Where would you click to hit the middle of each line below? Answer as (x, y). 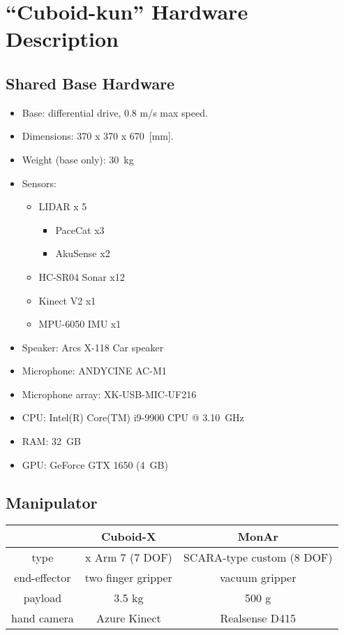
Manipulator (52, 502)
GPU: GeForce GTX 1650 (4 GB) (95, 464)
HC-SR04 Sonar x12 (82, 276)
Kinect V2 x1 (67, 300)
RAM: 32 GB (51, 441)
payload (43, 598)
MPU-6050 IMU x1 (80, 324)
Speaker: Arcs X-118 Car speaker (93, 347)
